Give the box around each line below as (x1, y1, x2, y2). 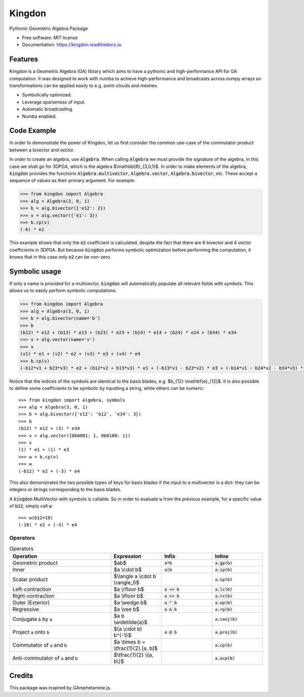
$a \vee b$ (113, 606, 139, 613)
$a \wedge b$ (113, 599, 147, 606)
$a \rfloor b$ (113, 586, 144, 593)
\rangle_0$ (113, 579, 139, 586)
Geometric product (12, 559, 58, 567)
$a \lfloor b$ (113, 592, 144, 600)
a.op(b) (214, 600, 233, 605)
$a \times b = (113, 639, 145, 646)
